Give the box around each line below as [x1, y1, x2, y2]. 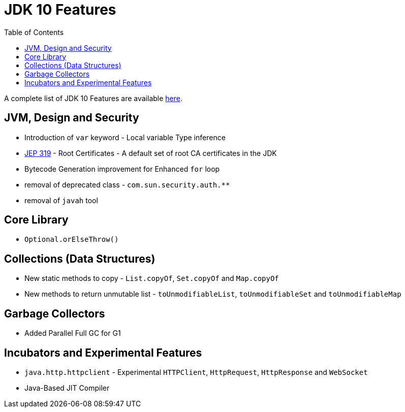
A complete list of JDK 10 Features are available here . [4, 93, 182, 103]
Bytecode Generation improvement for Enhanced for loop [24, 164, 220, 173]
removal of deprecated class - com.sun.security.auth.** [24, 180, 230, 189]
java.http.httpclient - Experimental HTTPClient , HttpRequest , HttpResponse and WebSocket [24, 367, 368, 376]
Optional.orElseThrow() [24, 235, 119, 244]
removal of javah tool [24, 196, 98, 205]
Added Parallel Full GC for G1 [24, 329, 121, 338]
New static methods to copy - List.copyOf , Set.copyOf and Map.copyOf [24, 274, 279, 283]
